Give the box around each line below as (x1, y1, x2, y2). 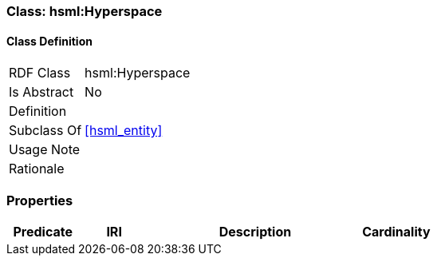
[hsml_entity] (85, 122, 163, 139)
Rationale (9, 161, 65, 177)
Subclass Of (9, 122, 82, 139)
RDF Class (9, 65, 71, 81)
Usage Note (9, 141, 81, 158)
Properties (6, 192, 73, 208)
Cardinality (362, 223, 431, 240)
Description (218, 223, 292, 240)
